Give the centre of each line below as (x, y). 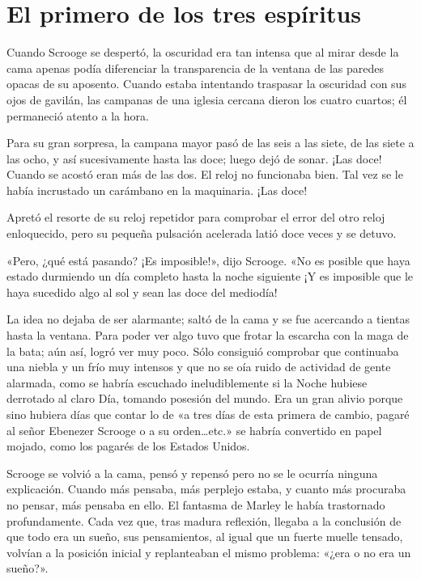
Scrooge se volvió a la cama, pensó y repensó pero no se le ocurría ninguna (192, 473)
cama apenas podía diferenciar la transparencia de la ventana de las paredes (196, 68)
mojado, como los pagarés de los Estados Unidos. (128, 446)
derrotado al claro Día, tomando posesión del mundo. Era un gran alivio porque (205, 398)
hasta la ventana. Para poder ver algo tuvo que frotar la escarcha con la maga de (208, 335)
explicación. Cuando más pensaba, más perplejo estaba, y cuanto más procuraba (206, 489)
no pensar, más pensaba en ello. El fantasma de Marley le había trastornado (196, 504)
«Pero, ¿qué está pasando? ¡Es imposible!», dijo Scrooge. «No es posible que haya (208, 260)
